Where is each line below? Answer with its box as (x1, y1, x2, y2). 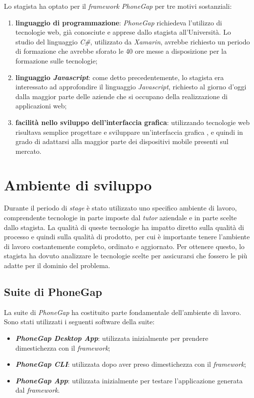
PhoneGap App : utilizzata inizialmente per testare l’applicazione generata (15, 375, 243, 385)
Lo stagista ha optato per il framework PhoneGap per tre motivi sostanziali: (4, 1, 232, 11)
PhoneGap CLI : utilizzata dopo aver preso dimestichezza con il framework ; (15, 359, 246, 369)
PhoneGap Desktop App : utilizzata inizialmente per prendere (15, 333, 209, 343)
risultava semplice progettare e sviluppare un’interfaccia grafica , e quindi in (15, 126, 243, 137)
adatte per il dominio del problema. (4, 260, 110, 270)
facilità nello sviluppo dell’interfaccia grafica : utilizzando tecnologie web (15, 117, 250, 127)
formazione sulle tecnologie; (15, 55, 98, 65)
